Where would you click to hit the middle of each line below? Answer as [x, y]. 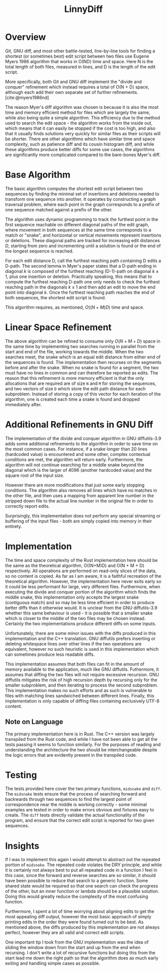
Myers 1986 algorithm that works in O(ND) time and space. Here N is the [79, 61]
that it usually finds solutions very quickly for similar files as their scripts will [83, 133]
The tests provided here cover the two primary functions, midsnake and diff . [83, 789]
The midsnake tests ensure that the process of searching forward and [76, 794]
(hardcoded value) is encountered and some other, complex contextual [78, 454]
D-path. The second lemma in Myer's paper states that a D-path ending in [81, 266]
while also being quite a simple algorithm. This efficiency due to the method [83, 117]
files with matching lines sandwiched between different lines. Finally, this [80, 696]
